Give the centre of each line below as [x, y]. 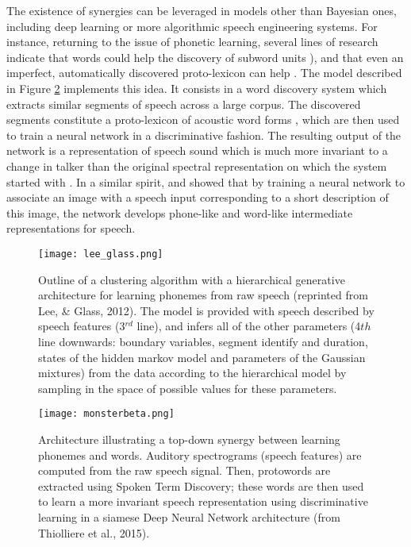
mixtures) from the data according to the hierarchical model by [192, 373]
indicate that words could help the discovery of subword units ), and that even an [205, 57]
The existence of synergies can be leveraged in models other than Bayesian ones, [202, 10]
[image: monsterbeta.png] [106, 414]
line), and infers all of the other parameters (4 [249, 326]
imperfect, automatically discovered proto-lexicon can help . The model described [204, 73]
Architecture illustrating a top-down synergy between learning [189, 439]
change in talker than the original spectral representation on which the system [197, 166]
